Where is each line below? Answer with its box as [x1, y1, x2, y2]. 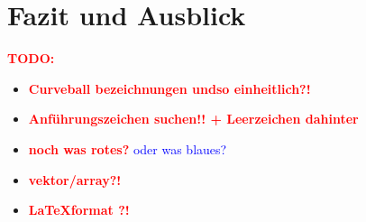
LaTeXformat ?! [28, 200, 130, 219]
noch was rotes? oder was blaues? [28, 139, 227, 158]
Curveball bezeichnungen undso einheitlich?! [28, 79, 311, 97]
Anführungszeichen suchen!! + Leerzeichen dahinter [28, 109, 359, 128]
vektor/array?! [28, 170, 122, 189]
